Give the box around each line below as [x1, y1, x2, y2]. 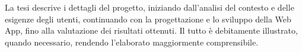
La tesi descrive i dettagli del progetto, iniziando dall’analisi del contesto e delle [5, 1, 294, 13]
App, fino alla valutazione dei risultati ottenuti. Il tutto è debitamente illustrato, [5, 24, 298, 37]
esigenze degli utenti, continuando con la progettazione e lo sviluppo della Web [5, 12, 291, 25]
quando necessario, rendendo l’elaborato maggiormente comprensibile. [5, 35, 259, 48]
